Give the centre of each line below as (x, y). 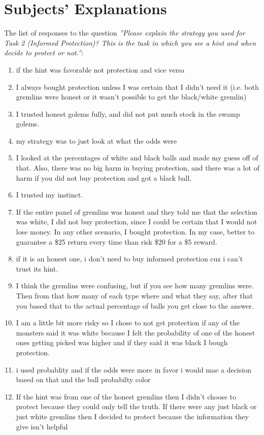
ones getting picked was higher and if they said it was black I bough (122, 342)
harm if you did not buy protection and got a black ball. (104, 177)
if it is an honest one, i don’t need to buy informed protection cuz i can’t (129, 259)
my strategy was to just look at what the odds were (96, 140)
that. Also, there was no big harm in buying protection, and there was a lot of (138, 168)
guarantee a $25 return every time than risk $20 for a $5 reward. (117, 241)
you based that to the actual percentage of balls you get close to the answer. (135, 305)
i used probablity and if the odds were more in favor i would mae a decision (134, 369)
